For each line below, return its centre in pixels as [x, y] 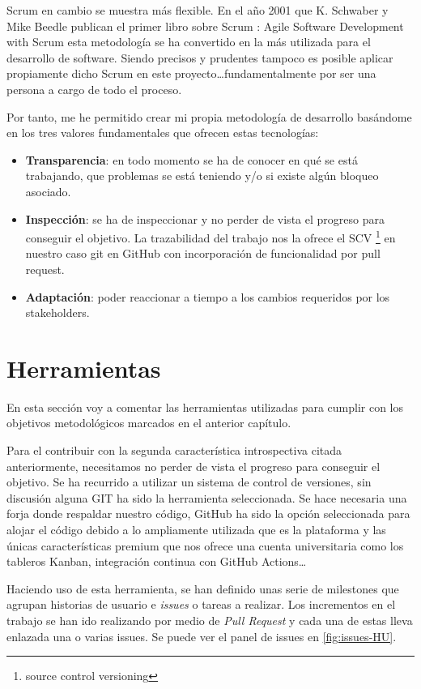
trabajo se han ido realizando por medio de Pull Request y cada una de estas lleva [210, 620]
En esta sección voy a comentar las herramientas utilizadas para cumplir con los [205, 407]
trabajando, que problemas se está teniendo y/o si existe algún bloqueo [202, 175]
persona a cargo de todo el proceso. [94, 89]
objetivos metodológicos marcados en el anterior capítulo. [149, 423]
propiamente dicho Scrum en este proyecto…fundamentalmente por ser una [191, 73]
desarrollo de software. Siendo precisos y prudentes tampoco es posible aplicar [200, 57]
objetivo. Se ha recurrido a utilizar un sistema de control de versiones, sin [189, 482]
